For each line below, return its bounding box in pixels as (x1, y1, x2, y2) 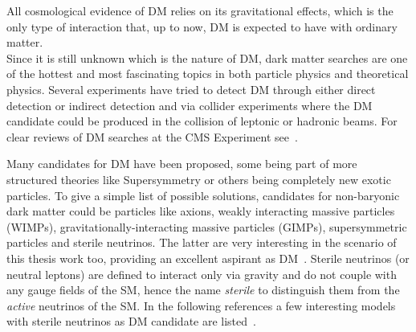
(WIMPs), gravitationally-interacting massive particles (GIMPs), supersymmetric (6, 218, 407, 235)
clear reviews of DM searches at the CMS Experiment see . (6, 128, 298, 145)
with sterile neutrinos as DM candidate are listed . (6, 313, 256, 330)
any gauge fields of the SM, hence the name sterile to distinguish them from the (6, 281, 400, 298)
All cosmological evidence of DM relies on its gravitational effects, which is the (6, 2, 394, 18)
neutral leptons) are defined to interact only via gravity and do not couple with (6, 265, 397, 282)
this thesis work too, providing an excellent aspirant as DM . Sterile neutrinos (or (6, 249, 410, 266)
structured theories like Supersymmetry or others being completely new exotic (6, 170, 391, 187)
